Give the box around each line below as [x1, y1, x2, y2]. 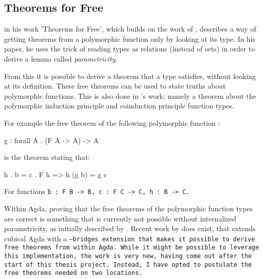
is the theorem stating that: [4, 152, 90, 162]
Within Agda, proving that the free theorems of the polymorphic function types [4, 203, 253, 213]
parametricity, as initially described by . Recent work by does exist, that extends [4, 223, 256, 234]
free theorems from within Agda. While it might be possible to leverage [4, 244, 259, 252]
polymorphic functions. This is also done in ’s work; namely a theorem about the [4, 90, 256, 101]
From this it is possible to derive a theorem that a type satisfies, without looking [4, 70, 256, 81]
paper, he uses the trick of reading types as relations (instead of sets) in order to [4, 43, 255, 54]
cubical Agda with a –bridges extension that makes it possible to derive [4, 233, 255, 243]
